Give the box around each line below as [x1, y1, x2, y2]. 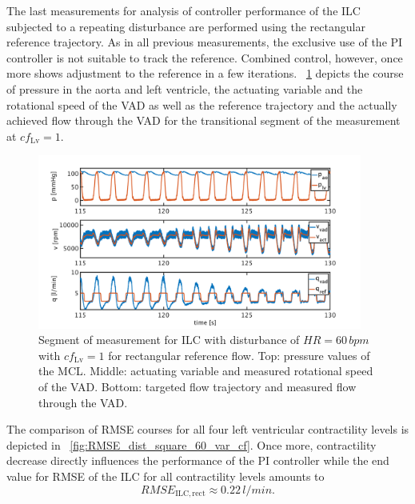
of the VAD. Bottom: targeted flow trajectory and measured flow [38, 378, 357, 395]
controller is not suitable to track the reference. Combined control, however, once [6, 49, 403, 66]
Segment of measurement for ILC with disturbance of [38, 331, 300, 348]
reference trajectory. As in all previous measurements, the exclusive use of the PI [6, 34, 403, 50]
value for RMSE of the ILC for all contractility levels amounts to [6, 468, 325, 485]
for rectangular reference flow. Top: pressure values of [108, 346, 370, 363]
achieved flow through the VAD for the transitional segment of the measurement [6, 112, 401, 129]
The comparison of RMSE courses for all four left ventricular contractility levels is [6, 421, 409, 438]
